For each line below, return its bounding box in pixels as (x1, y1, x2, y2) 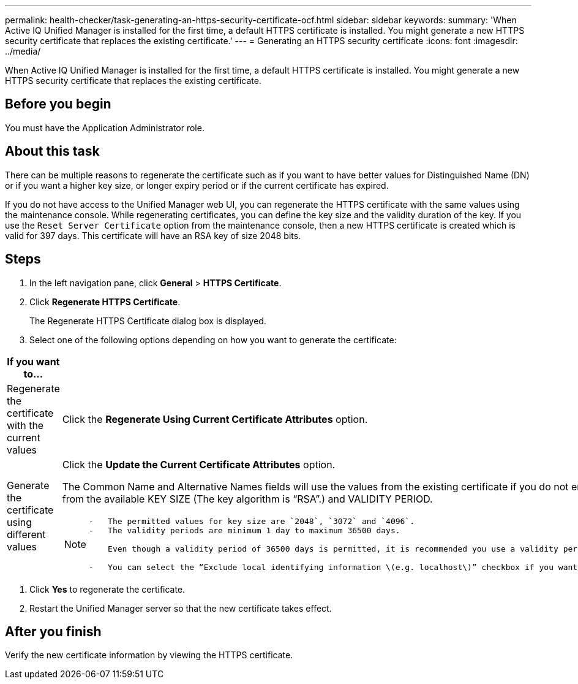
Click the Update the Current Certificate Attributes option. (62, 458, 336, 471)
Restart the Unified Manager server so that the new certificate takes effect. (29, 602, 332, 614)
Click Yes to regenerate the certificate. (29, 583, 186, 595)
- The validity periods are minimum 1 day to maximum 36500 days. (88, 525, 400, 535)
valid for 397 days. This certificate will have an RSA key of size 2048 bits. (5, 230, 301, 241)
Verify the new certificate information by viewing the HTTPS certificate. (5, 650, 293, 661)
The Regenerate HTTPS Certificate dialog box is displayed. (29, 315, 266, 326)
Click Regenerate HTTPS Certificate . (29, 296, 181, 307)
